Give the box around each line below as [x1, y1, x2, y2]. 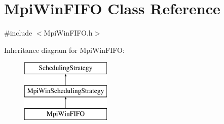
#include [4, 27, 32, 38]
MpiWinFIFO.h [44, 27, 93, 38]
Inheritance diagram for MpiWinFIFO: [4, 44, 125, 55]
